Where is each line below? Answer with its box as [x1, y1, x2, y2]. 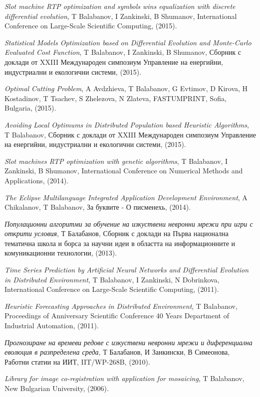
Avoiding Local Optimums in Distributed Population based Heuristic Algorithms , [4, 119, 249, 130]
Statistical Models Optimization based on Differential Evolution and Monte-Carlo [4, 37, 252, 47]
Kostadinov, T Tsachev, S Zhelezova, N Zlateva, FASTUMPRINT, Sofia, [4, 93, 227, 103]
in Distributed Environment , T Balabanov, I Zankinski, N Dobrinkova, [4, 274, 220, 284]
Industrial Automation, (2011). [4, 320, 99, 331]
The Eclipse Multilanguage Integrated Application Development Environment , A [4, 192, 248, 202]
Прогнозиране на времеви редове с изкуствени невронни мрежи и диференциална [4, 337, 253, 347]
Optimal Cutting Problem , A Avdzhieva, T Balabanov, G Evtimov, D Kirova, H [4, 83, 248, 94]
